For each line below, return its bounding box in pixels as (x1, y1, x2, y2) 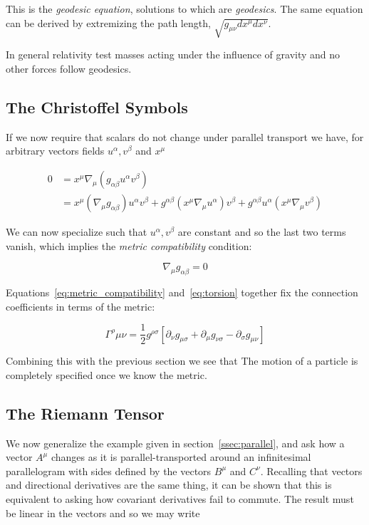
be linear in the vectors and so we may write (6, 505, 200, 520)
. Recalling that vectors (260, 463, 363, 478)
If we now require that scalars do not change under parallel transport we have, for (6, 129, 364, 144)
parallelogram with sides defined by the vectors (6, 463, 212, 478)
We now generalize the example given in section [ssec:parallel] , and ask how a (6, 435, 345, 450)
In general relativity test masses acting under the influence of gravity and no (6, 47, 341, 62)
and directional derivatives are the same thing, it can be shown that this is (6, 477, 332, 492)
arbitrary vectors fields (6, 143, 105, 158)
